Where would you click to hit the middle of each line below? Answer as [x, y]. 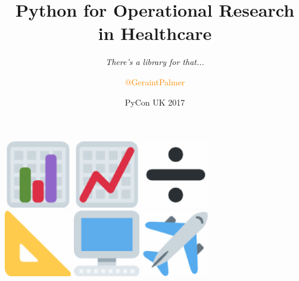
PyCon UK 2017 [155, 102]
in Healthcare [155, 33]
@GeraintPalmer [155, 81]
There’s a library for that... [155, 62]
